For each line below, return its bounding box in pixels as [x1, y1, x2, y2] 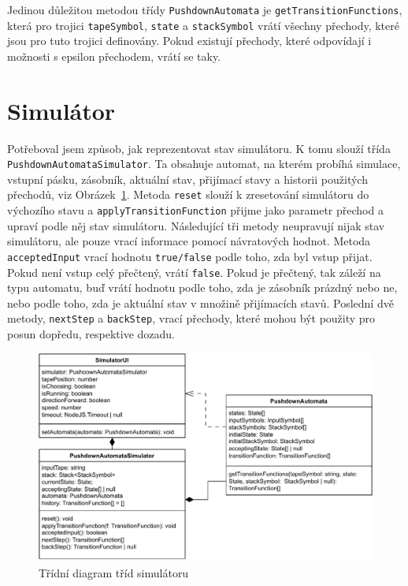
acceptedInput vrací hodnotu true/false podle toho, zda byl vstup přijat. [7, 248, 373, 264]
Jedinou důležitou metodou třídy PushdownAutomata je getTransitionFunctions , [7, 2, 402, 17]
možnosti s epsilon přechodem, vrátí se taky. [7, 47, 221, 64]
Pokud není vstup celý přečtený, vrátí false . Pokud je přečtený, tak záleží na [7, 263, 381, 280]
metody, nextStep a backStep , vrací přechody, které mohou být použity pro [7, 310, 376, 327]
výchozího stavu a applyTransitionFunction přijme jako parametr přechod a [7, 202, 384, 218]
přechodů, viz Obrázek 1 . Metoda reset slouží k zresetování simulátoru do [7, 186, 369, 203]
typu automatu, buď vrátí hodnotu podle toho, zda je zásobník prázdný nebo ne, [7, 279, 398, 296]
